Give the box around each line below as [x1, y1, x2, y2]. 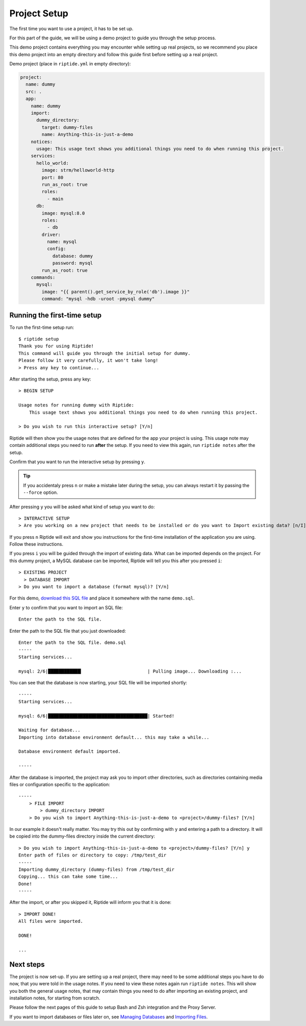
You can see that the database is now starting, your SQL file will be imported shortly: [9, 679, 187, 685]
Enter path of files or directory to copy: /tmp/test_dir [18, 852, 167, 858]
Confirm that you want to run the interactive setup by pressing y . [9, 459, 145, 465]
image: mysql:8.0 [41, 210, 85, 216]
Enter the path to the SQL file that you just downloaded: [9, 628, 126, 634]
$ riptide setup [18, 336, 59, 342]
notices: [31, 138, 53, 145]
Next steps [9, 960, 45, 969]
